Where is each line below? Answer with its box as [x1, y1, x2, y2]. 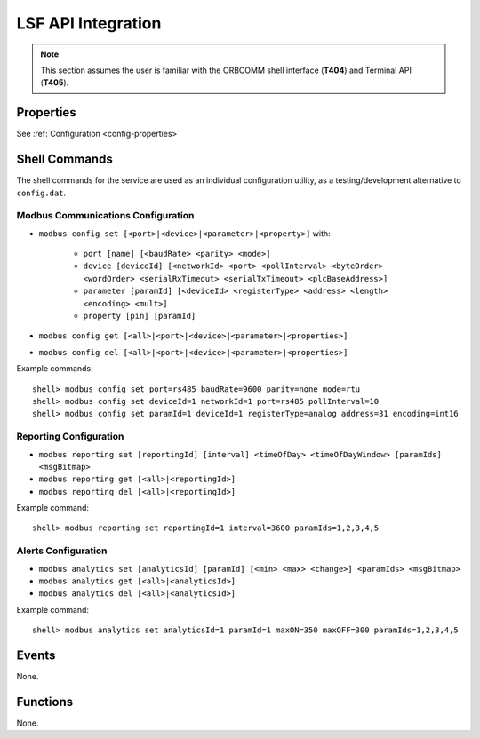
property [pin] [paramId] [83, 311, 196, 321]
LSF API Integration [16, 13, 162, 33]
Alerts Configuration [16, 544, 108, 557]
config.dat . [16, 187, 67, 198]
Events [16, 647, 56, 663]
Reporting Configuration [16, 431, 124, 443]
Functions [16, 694, 74, 710]
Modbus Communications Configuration [16, 210, 195, 222]
